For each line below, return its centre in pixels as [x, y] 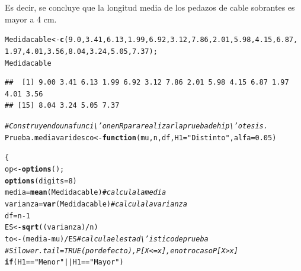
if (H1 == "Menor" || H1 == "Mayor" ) [64, 262]
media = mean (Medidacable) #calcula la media [86, 193]
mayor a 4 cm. [31, 19]
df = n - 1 [18, 216]
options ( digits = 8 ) [41, 181]
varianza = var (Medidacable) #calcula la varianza [96, 204]
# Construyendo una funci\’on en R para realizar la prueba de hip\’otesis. [136, 126]
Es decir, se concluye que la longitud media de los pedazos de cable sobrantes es [150, 7]
